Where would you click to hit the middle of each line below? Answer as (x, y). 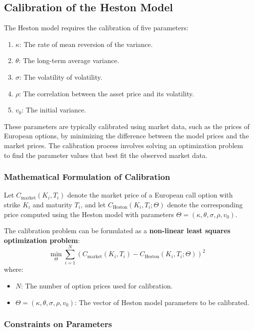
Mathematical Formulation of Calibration (87, 177)
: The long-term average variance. (69, 60)
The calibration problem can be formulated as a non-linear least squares (117, 231)
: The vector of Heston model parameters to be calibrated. (162, 302)
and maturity (52, 204)
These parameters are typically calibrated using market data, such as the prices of (127, 126)
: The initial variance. (54, 110)
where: (14, 269)
